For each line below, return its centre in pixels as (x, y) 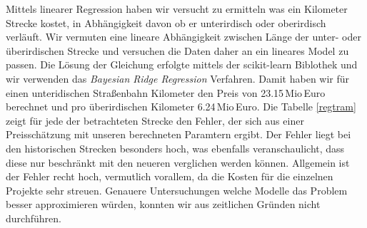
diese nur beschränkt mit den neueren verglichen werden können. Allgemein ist (178, 162)
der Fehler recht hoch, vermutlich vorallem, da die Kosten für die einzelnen (170, 176)
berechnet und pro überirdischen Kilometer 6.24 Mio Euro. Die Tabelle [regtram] (181, 107)
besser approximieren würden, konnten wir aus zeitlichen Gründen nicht (163, 204)
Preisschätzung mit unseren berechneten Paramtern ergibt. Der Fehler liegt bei (179, 134)
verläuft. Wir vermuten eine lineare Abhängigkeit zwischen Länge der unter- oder (183, 37)
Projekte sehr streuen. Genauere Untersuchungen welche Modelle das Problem (177, 190)
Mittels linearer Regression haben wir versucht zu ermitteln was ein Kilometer (177, 9)
